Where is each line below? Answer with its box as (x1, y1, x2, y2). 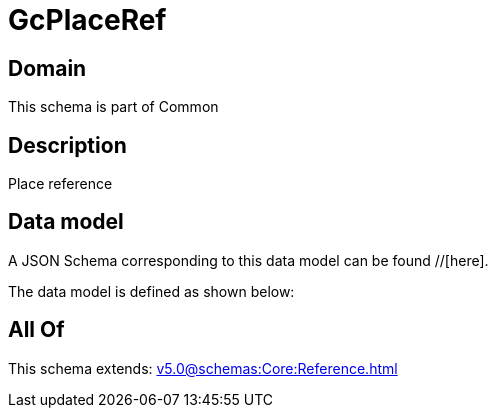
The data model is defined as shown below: (8, 282, 295, 300)
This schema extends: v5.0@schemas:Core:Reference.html (8, 359, 398, 377)
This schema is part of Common (8, 98, 219, 116)
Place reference (8, 175, 113, 193)
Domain (8, 55, 87, 81)
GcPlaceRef (8, 3, 167, 37)
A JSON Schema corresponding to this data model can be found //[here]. (8, 251, 489, 269)
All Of (8, 317, 65, 343)
